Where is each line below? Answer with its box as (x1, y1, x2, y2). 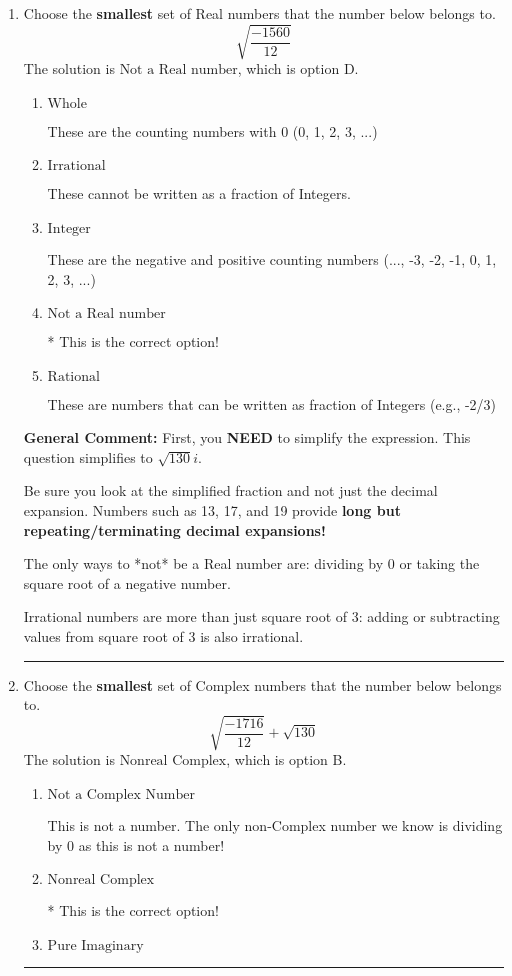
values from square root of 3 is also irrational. (23, 626, 304, 647)
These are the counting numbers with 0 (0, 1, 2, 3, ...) (47, 120, 378, 141)
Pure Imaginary (47, 938, 144, 953)
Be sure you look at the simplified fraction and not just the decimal (23, 480, 438, 501)
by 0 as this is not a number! (47, 834, 225, 855)
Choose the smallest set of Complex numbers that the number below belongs (23, 674, 502, 695)
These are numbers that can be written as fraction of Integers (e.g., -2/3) (47, 393, 497, 414)
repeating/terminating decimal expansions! (23, 519, 326, 540)
